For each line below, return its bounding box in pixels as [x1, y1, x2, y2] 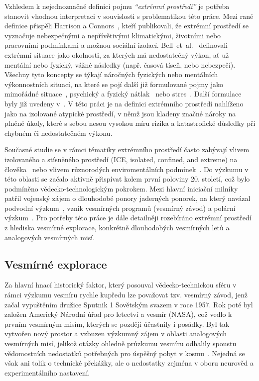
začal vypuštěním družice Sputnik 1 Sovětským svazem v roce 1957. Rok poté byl [4, 299, 253, 309]
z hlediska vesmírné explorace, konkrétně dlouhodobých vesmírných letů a [4, 222, 230, 233]
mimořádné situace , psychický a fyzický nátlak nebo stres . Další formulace [4, 89, 242, 99]
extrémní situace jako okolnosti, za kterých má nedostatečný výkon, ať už [4, 49, 229, 60]
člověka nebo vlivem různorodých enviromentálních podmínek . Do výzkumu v [4, 164, 249, 174]
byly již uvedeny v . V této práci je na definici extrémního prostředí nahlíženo [4, 98, 244, 108]
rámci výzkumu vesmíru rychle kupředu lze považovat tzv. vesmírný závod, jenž [4, 289, 248, 300]
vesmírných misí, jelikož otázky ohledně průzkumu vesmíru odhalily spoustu [4, 338, 237, 349]
